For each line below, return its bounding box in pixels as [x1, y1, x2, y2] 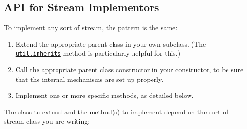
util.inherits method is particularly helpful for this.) [15, 48, 181, 58]
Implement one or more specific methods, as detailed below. [15, 90, 194, 100]
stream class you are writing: [4, 116, 90, 126]
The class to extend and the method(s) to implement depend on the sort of [4, 106, 228, 116]
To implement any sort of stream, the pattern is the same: [4, 22, 178, 32]
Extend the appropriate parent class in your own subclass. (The [15, 38, 206, 48]
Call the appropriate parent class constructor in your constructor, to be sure [15, 64, 244, 75]
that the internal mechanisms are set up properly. [15, 74, 164, 84]
